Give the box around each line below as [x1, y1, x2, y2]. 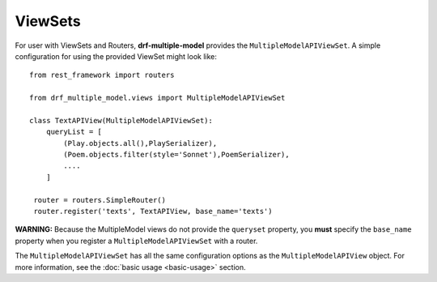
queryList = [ [45, 127, 103, 137]
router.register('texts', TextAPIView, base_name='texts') [33, 207, 273, 216]
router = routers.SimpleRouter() [33, 195, 166, 204]
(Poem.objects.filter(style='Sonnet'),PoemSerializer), [63, 150, 291, 160]
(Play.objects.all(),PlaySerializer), [63, 139, 218, 147]
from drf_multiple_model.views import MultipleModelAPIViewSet [29, 93, 286, 103]
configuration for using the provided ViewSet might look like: [15, 51, 218, 61]
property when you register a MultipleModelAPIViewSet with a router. [15, 236, 258, 246]
